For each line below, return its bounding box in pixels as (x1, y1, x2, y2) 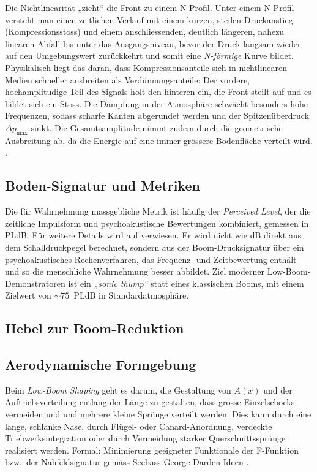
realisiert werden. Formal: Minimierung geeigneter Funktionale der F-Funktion (5, 443, 299, 456)
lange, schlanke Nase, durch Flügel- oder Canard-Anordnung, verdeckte (5, 419, 272, 432)
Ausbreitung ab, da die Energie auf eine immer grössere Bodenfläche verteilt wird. (5, 134, 313, 147)
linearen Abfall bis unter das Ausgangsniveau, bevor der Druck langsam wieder (5, 37, 301, 50)
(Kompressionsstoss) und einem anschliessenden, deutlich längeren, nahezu (5, 25, 285, 38)
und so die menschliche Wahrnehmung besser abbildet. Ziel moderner (5, 265, 264, 278)
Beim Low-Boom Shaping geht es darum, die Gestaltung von (5, 383, 231, 396)
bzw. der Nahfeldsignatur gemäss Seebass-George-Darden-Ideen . (5, 455, 249, 468)
